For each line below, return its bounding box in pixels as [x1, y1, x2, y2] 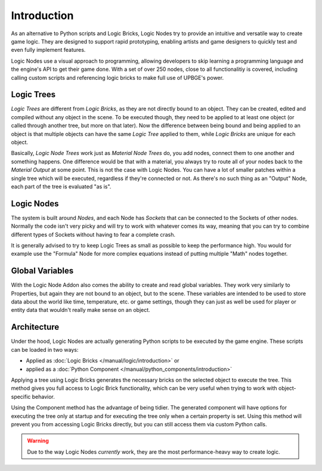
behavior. [32, 393, 55, 400]
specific [11, 393, 31, 400]
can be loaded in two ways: [11, 346, 79, 353]
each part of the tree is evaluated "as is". [11, 182, 112, 190]
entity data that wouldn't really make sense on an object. [11, 306, 150, 314]
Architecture [11, 322, 60, 332]
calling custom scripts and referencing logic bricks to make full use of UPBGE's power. [11, 74, 224, 81]
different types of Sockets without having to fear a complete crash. [11, 231, 176, 238]
